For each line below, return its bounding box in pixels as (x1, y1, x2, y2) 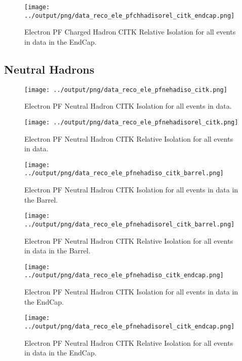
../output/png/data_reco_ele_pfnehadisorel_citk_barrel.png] (24, 220, 235, 228)
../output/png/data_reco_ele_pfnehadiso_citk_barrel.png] (24, 170, 224, 177)
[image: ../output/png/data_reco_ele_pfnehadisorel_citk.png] (24, 118, 238, 126)
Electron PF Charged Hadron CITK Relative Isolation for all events (24, 26, 236, 37)
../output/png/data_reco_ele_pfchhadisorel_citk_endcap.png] (24, 12, 235, 19)
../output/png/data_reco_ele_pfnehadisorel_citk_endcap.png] (24, 322, 235, 330)
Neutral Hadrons (4, 61, 95, 77)
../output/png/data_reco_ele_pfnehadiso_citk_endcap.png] (24, 272, 224, 279)
